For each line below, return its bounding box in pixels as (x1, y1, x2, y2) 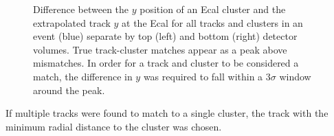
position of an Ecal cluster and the (140, 2, 286, 16)
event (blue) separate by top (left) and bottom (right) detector (33, 29, 298, 43)
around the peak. (33, 82, 105, 97)
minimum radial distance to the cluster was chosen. (5, 119, 222, 133)
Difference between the (33, 2, 129, 16)
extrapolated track (33, 15, 111, 30)
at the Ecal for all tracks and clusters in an (122, 15, 303, 30)
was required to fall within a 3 (143, 69, 271, 83)
